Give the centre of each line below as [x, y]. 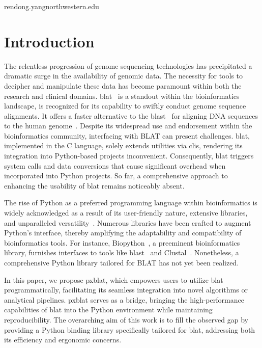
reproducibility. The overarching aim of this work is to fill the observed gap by [126, 319]
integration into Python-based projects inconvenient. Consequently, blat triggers [129, 156]
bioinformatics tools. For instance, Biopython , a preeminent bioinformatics [122, 242]
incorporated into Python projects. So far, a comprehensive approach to [116, 176]
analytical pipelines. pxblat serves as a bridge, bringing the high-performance [124, 299]
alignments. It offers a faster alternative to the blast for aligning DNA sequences [131, 115]
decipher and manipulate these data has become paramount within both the [123, 85]
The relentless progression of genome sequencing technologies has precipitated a [128, 65]
